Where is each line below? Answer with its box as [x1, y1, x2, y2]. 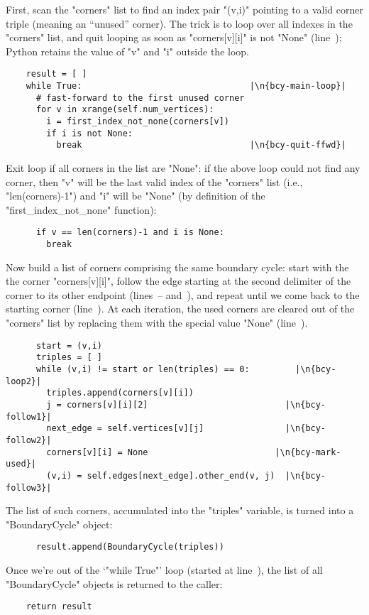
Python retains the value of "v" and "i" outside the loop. [6, 43, 249, 58]
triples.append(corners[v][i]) [46, 388, 194, 398]
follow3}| [6, 482, 52, 493]
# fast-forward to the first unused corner [35, 92, 245, 103]
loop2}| [6, 376, 42, 386]
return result [26, 602, 92, 612]
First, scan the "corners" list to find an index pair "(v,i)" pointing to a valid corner [6, 2, 363, 16]
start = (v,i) [35, 340, 103, 351]
